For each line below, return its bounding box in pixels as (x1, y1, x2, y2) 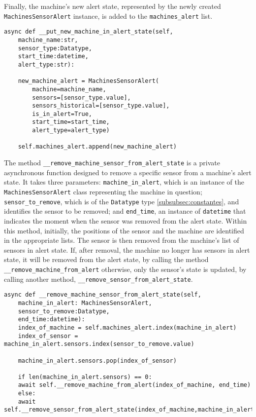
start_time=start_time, (32, 118, 110, 126)
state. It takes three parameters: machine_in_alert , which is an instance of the (4, 177, 244, 187)
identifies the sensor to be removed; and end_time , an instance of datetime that (4, 206, 246, 216)
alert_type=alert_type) (32, 127, 110, 134)
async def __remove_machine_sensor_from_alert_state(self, (4, 291, 201, 299)
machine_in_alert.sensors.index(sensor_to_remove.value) (4, 341, 194, 348)
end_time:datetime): (18, 316, 85, 323)
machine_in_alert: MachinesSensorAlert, (18, 299, 152, 306)
